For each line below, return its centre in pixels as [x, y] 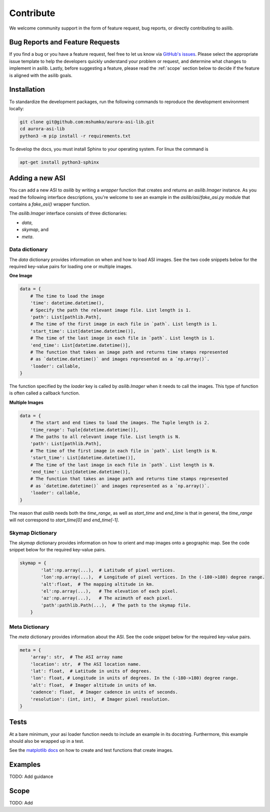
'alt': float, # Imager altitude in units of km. [93, 685]
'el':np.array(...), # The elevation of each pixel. [109, 591]
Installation [27, 89]
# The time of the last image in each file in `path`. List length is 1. [122, 338]
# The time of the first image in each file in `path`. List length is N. [124, 451]
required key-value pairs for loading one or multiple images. [71, 267]
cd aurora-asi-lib [42, 129]
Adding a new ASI [37, 178]
